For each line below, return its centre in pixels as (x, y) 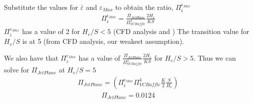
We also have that (31, 57)
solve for (17, 70)
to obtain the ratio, (144, 7)
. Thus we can (215, 57)
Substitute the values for (41, 7)
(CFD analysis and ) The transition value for (181, 31)
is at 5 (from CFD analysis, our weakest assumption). (103, 41)
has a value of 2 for (51, 31)
